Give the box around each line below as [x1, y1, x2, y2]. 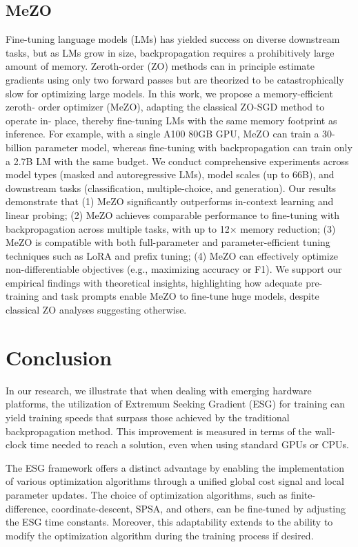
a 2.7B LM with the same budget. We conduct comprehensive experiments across [6, 153, 349, 168]
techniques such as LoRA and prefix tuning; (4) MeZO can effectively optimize [6, 248, 339, 262]
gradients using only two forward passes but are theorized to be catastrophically [6, 72, 344, 86]
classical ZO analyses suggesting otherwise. [6, 303, 187, 317]
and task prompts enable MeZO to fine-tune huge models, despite [41, 289, 319, 303]
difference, [6, 501, 48, 515]
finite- [290, 487, 316, 501]
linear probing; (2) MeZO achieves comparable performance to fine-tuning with [6, 207, 340, 222]
